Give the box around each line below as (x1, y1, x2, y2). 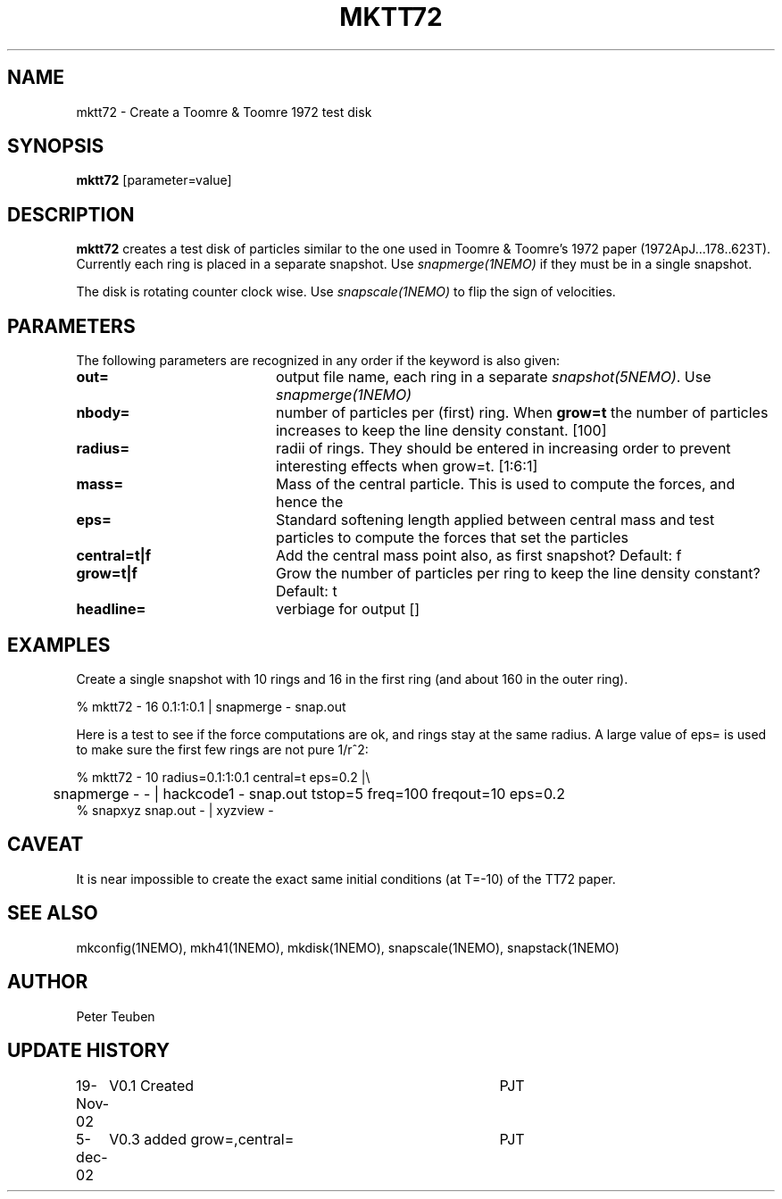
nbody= (76, 404, 130, 422)
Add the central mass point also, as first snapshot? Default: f (275, 546, 682, 565)
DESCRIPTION (7, 203, 135, 226)
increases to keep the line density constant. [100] (275, 421, 607, 440)
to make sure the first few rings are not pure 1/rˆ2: (76, 741, 369, 757)
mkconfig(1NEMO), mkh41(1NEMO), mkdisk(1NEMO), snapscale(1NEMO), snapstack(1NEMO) (76, 939, 620, 955)
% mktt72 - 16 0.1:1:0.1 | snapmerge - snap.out (76, 698, 346, 714)
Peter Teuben (76, 1008, 155, 1024)
